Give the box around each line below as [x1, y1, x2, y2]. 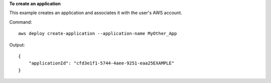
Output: [9, 41, 25, 47]
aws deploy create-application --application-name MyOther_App [18, 30, 177, 36]
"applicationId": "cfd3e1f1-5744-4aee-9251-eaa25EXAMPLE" [28, 60, 175, 66]
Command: [9, 19, 32, 25]
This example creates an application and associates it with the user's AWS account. [9, 10, 183, 16]
